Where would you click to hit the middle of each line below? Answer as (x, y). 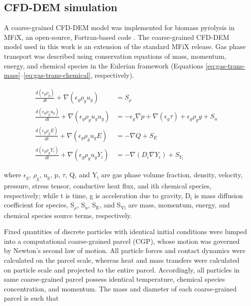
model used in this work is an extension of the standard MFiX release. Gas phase (125, 46)
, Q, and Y (81, 175)
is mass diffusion (219, 195)
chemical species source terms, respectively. (68, 215)
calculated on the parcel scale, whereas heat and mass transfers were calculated (122, 260)
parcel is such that (31, 298)
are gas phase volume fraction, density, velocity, (172, 175)
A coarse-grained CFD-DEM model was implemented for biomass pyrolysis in (119, 27)
